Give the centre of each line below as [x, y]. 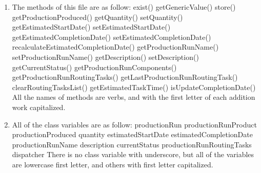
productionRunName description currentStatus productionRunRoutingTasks [132, 144]
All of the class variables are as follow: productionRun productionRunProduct [134, 124]
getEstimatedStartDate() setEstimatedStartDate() [91, 27]
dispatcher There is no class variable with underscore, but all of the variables [133, 154]
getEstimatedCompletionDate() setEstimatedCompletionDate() [112, 37]
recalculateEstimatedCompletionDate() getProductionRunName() [115, 47]
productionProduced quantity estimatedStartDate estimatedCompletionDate [132, 134]
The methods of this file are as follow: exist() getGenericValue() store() [124, 7]
